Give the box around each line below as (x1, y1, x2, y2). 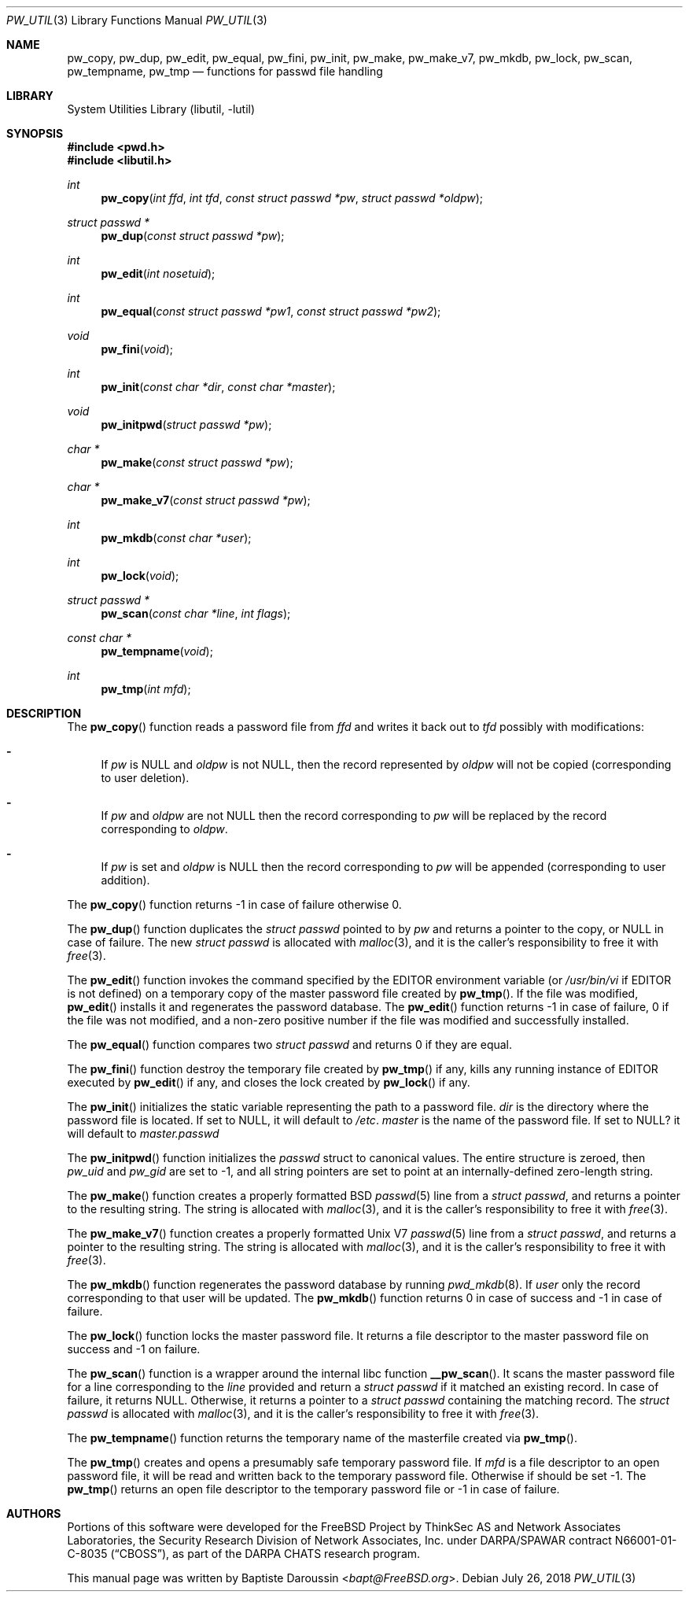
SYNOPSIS (6, 127, 64, 140)
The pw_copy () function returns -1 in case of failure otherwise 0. (67, 898, 402, 911)
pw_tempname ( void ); (101, 644, 213, 658)
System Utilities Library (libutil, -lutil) (67, 102, 256, 116)
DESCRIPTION (6, 707, 82, 720)
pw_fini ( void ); (101, 342, 174, 356)
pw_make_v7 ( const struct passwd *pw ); (101, 493, 311, 507)
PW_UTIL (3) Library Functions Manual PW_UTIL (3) (6, 13, 267, 27)
